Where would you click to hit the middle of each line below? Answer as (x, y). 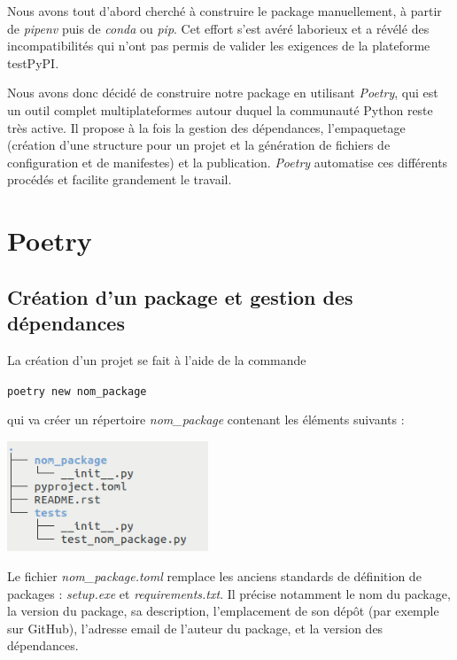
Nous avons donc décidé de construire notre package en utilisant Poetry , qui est (223, 93)
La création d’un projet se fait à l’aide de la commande (157, 359)
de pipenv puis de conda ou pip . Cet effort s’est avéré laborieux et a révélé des (218, 28)
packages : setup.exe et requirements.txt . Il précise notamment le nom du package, (229, 593)
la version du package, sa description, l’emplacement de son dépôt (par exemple (223, 611)
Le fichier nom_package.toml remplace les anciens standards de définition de (214, 575)
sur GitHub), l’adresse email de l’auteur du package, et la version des (195, 628)
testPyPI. (33, 62)
